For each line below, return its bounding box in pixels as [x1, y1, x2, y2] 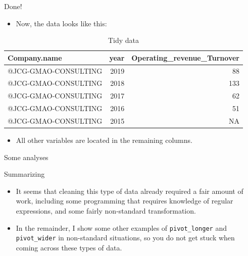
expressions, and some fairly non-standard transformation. [16, 206, 196, 216]
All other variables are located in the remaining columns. [16, 135, 192, 145]
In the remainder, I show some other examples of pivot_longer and [16, 222, 227, 233]
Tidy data [108, 35, 139, 45]
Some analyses [4, 151, 48, 162]
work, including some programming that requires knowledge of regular [16, 195, 233, 206]
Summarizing [4, 169, 45, 179]
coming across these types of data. [16, 242, 122, 252]
